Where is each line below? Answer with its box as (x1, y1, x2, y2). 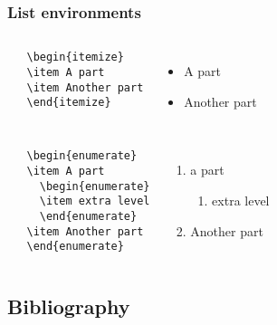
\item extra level (39, 195, 150, 208)
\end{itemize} (26, 96, 111, 110)
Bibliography (7, 292, 130, 320)
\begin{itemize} (26, 51, 124, 64)
